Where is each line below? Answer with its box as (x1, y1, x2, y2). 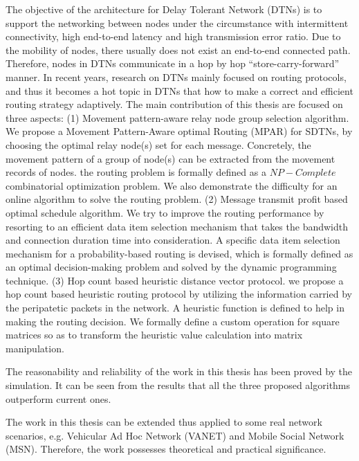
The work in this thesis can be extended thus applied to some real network (6, 415, 322, 429)
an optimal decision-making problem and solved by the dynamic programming (6, 260, 337, 274)
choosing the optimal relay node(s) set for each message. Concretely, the (6, 137, 311, 152)
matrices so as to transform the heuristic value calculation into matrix (6, 327, 303, 342)
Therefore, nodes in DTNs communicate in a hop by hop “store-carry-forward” (6, 56, 340, 71)
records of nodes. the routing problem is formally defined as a (6, 165, 266, 179)
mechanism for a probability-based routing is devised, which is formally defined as (6, 246, 353, 260)
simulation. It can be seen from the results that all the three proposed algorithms (6, 378, 351, 392)
